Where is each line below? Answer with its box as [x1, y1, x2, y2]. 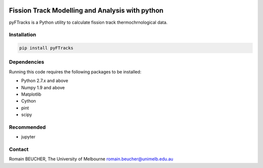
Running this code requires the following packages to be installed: [9, 68, 142, 75]
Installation [9, 32, 37, 38]
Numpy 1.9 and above [21, 84, 65, 90]
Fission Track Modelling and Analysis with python [9, 6, 164, 15]
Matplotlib [21, 91, 41, 97]
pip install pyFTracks [19, 45, 74, 51]
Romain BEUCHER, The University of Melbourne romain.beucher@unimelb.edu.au [9, 156, 173, 162]
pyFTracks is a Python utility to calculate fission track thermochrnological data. [9, 19, 168, 25]
